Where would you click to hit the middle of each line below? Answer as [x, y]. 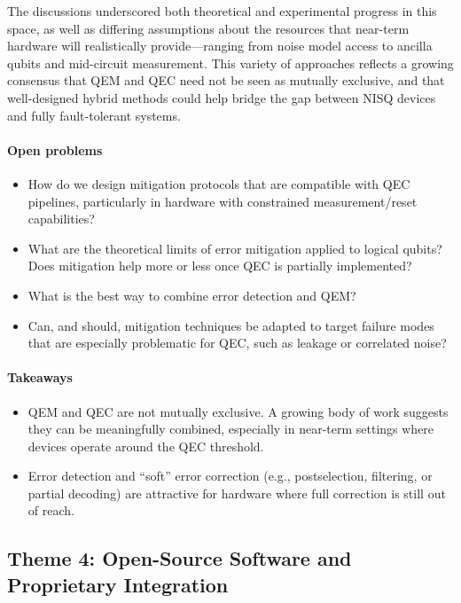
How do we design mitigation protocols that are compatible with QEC [219, 183]
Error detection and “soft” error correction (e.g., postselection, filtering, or [230, 476]
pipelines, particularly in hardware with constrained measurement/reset [223, 201]
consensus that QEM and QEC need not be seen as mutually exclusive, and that [226, 80]
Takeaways [40, 377]
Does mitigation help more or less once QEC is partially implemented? [220, 266]
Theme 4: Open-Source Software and [180, 558]
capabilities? [61, 219]
